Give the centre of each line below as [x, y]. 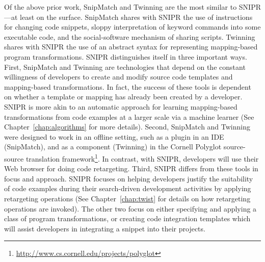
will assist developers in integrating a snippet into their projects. [105, 228]
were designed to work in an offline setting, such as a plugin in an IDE [114, 136]
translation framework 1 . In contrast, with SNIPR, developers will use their [142, 158]
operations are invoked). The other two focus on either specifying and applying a [130, 208]
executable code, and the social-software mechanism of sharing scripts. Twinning [130, 36]
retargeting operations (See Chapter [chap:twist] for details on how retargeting [127, 198]
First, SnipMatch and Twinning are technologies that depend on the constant [125, 67]
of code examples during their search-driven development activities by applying [128, 188]
